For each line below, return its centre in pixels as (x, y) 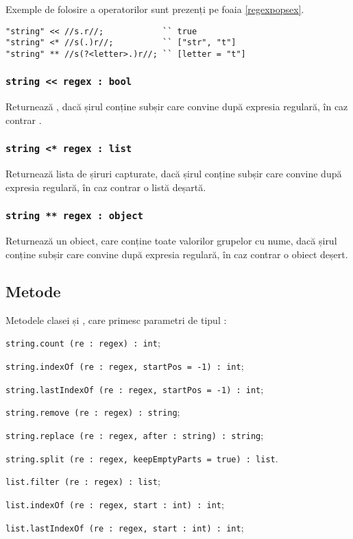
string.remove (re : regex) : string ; (93, 412)
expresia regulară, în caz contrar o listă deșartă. (106, 187)
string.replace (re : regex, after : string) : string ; (135, 435)
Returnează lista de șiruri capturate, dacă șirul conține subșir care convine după (174, 174)
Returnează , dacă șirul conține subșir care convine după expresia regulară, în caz (177, 106)
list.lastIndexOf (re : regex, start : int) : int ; (125, 527)
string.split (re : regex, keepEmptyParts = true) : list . (142, 458)
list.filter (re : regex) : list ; (83, 481)
